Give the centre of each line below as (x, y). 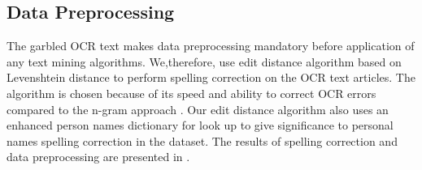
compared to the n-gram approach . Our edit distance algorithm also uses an (198, 109)
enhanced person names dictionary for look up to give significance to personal (200, 125)
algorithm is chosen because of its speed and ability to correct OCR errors (191, 93)
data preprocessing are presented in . (98, 157)
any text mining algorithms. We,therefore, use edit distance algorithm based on (204, 61)
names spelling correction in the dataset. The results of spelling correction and (202, 140)
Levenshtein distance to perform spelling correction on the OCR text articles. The (211, 77)
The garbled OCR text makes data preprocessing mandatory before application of (211, 46)
